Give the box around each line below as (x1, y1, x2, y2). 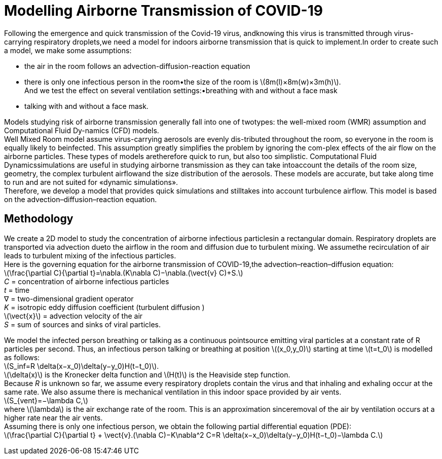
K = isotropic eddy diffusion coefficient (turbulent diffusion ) (4, 302, 205, 312)
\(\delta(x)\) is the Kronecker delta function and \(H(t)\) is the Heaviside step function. (4, 370, 290, 379)
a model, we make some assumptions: (4, 46, 132, 55)
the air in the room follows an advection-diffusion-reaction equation (24, 61, 250, 70)
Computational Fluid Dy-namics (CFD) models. (4, 126, 159, 135)
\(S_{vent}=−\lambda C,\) (4, 396, 88, 405)
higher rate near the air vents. (4, 413, 103, 422)
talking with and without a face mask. (24, 101, 149, 110)
